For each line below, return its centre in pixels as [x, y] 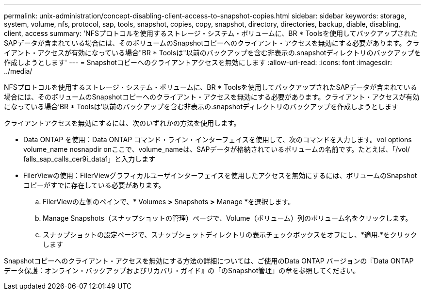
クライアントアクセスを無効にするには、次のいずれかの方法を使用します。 [122, 123]
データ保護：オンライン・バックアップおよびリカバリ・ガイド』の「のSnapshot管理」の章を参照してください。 [182, 270]
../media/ [18, 71]
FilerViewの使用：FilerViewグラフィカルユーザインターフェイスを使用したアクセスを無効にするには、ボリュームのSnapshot [220, 175]
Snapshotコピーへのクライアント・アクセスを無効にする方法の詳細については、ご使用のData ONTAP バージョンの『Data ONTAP [209, 261]
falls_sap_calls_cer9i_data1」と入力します [90, 159]
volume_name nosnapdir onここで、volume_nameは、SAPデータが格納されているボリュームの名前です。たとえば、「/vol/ [217, 149]
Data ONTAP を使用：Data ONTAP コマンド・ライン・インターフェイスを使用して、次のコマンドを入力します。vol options [218, 139]
